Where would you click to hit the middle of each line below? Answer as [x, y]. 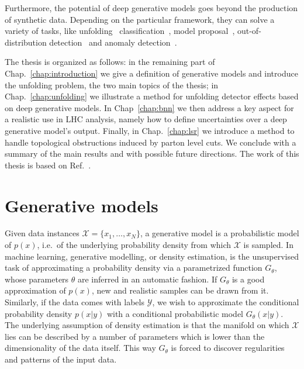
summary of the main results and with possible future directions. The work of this [152, 154]
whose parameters [37, 279]
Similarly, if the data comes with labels [75, 302]
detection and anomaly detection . [113, 42]
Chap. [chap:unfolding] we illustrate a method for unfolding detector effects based [152, 96]
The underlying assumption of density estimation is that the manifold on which [147, 325]
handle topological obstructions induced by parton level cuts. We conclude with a [151, 142]
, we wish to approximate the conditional [226, 302]
